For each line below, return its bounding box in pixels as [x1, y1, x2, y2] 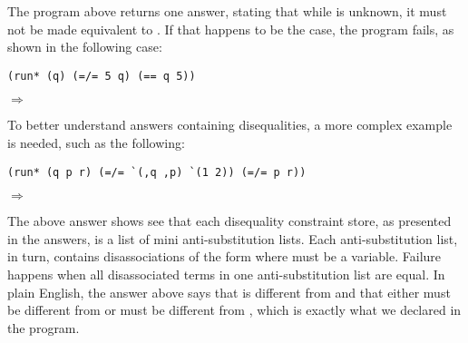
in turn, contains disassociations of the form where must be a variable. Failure [7, 247, 442, 266]
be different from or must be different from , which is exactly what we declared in [7, 300, 462, 319]
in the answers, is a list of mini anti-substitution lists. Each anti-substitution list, [7, 229, 458, 248]
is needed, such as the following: [7, 133, 185, 152]
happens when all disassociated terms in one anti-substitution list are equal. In [7, 265, 445, 284]
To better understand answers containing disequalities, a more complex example [7, 115, 453, 134]
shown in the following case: [7, 37, 162, 56]
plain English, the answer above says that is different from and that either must [7, 282, 451, 301]
